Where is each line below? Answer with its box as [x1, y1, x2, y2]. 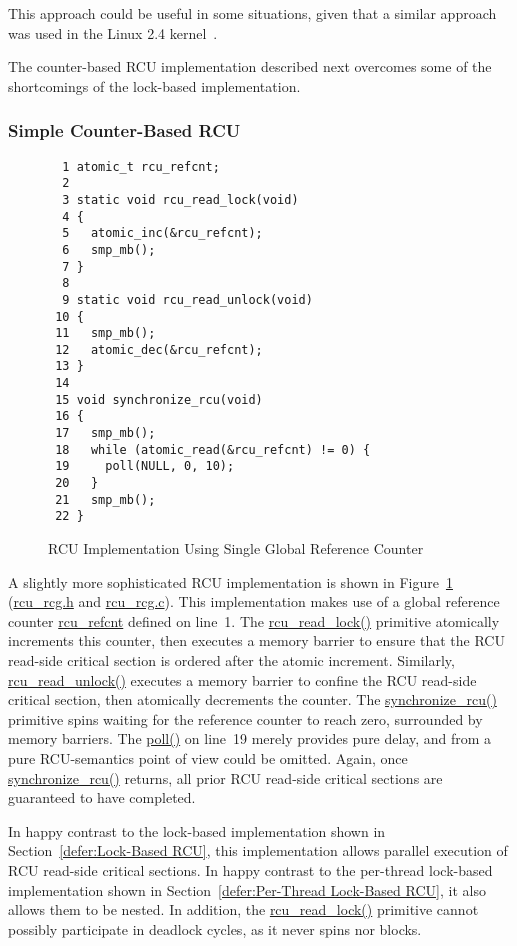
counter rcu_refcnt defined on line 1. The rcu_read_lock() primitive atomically [8, 610, 500, 631]
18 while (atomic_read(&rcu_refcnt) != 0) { [55, 442, 371, 457]
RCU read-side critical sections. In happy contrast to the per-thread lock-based [8, 859, 493, 880]
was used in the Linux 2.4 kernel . [8, 22, 218, 43]
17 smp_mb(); [55, 426, 156, 441]
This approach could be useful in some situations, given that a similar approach [8, 3, 497, 23]
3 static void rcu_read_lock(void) [62, 192, 299, 207]
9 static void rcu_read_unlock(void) [62, 292, 313, 307]
